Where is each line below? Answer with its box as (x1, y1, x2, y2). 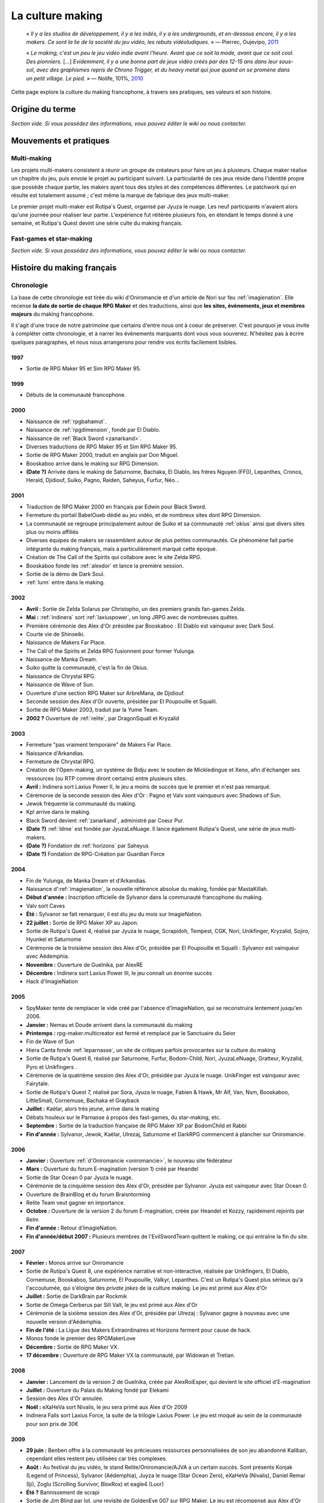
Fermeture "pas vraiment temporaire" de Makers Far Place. (26, 741, 172, 748)
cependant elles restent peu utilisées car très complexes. (26, 1455, 167, 1462)
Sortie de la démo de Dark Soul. (26, 570, 105, 577)
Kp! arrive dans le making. (26, 809, 91, 816)
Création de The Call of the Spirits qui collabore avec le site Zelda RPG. (26, 554, 202, 561)
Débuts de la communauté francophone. (26, 391, 126, 399)
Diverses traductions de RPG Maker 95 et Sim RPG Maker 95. (26, 442, 178, 450)
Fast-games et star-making (11, 234, 92, 243)
